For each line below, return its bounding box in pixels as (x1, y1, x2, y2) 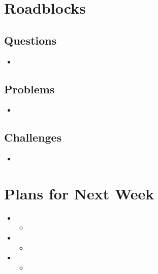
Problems (4, 81, 55, 96)
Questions (4, 32, 57, 48)
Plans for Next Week (4, 183, 154, 203)
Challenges (4, 129, 62, 145)
